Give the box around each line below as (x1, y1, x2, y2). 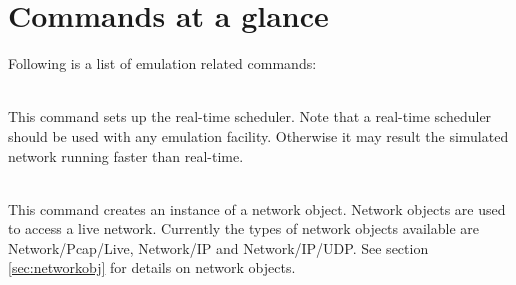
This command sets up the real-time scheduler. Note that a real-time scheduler (8, 106, 492, 127)
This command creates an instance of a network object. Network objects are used (8, 198, 506, 219)
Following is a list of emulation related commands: (8, 53, 317, 74)
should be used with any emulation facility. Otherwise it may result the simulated (8, 125, 509, 146)
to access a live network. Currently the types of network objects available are (8, 218, 480, 239)
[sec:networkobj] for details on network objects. (8, 257, 296, 278)
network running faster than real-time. (8, 145, 244, 166)
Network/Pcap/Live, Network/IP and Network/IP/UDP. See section (8, 237, 429, 258)
